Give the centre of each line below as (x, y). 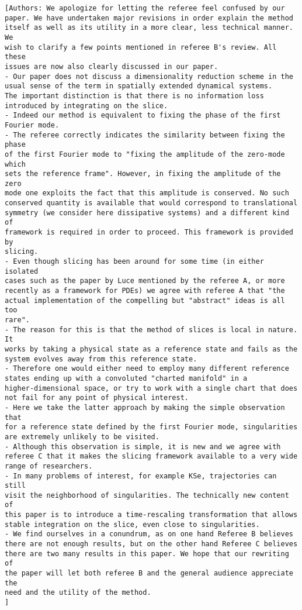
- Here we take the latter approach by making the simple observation (145, 407)
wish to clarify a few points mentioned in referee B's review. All (141, 47)
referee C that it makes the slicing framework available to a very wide (151, 456)
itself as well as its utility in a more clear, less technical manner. (149, 28)
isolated (22, 271)
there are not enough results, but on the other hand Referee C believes (151, 544)
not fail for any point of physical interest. (97, 398)
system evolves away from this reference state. (101, 359)
